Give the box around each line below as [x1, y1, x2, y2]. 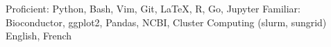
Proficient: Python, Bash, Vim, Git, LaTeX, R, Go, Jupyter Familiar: [6, 1, 300, 15]
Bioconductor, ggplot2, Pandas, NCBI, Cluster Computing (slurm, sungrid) [6, 15, 327, 29]
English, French [6, 28, 72, 43]
